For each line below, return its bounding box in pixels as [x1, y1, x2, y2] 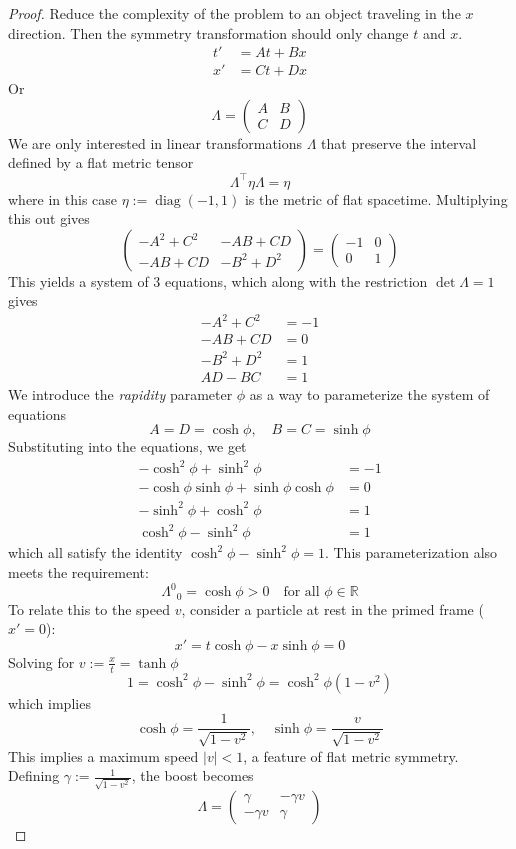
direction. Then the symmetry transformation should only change [8, 22, 409, 43]
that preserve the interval [321, 132, 477, 153]
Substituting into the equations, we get [8, 436, 247, 457]
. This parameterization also [324, 542, 498, 563]
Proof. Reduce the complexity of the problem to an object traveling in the [8, 3, 461, 23]
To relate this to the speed [8, 598, 170, 619]
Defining [8, 765, 60, 786]
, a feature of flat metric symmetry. [243, 745, 459, 766]
